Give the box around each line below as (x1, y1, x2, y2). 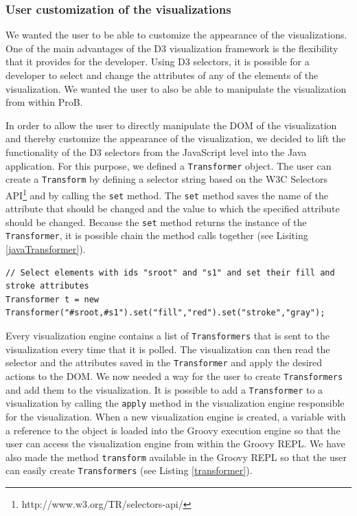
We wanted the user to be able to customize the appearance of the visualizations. (5, 27, 347, 42)
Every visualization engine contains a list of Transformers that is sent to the (5, 328, 330, 343)
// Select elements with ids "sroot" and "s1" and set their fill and (5, 267, 335, 278)
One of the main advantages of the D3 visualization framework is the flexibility (5, 41, 338, 55)
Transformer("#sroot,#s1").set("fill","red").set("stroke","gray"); (5, 308, 325, 318)
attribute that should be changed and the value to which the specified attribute (5, 201, 340, 216)
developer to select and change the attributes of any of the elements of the (5, 68, 319, 82)
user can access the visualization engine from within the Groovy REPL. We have (5, 436, 345, 451)
